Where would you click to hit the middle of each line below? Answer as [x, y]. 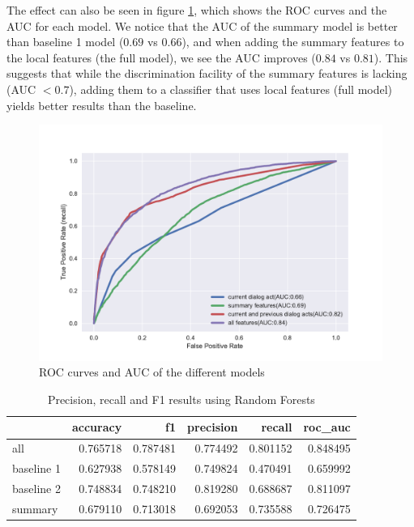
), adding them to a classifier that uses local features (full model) [231, 89]
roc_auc [327, 427]
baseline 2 [36, 488]
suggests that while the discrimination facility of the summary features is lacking [207, 73]
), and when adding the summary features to [293, 42]
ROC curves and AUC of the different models [152, 372]
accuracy [97, 427]
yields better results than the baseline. [102, 105]
